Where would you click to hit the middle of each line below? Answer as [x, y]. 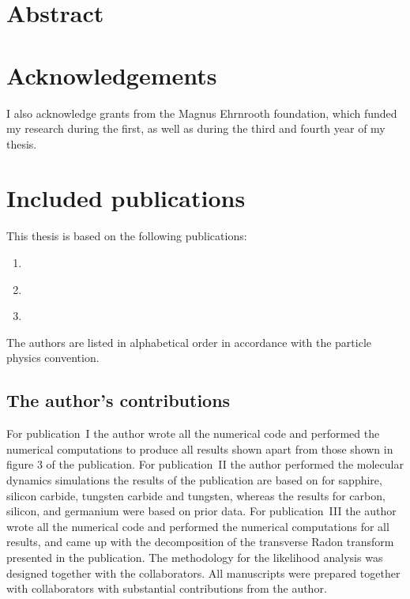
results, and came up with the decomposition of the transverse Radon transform [200, 542]
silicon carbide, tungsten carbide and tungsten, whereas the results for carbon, [196, 495]
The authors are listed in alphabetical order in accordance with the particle [189, 342]
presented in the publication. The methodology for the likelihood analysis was [195, 557]
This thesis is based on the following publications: [127, 236]
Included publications [126, 198]
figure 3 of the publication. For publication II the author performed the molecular [205, 464]
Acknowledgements [112, 75]
